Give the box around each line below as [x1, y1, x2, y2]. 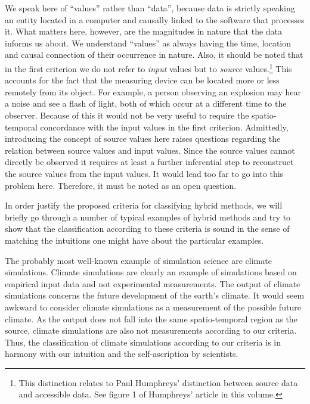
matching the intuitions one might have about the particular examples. [5, 234, 264, 246]
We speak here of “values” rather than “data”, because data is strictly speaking [5, 2, 295, 14]
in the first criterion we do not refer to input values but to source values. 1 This [5, 60, 292, 74]
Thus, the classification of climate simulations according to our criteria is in [5, 335, 281, 348]
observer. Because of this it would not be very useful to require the [5, 109, 249, 121]
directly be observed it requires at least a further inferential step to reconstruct [5, 156, 294, 168]
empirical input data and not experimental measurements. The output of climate [5, 277, 300, 290]
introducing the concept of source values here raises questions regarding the [5, 132, 281, 145]
